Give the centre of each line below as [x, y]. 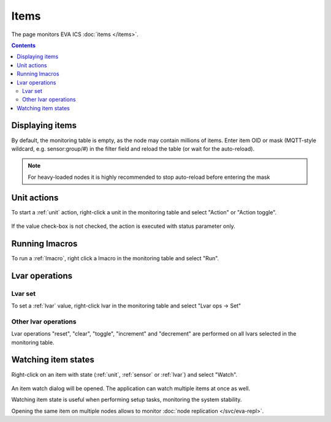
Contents [24, 45]
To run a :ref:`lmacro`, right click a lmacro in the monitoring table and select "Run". [115, 258]
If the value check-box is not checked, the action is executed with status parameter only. [123, 226]
